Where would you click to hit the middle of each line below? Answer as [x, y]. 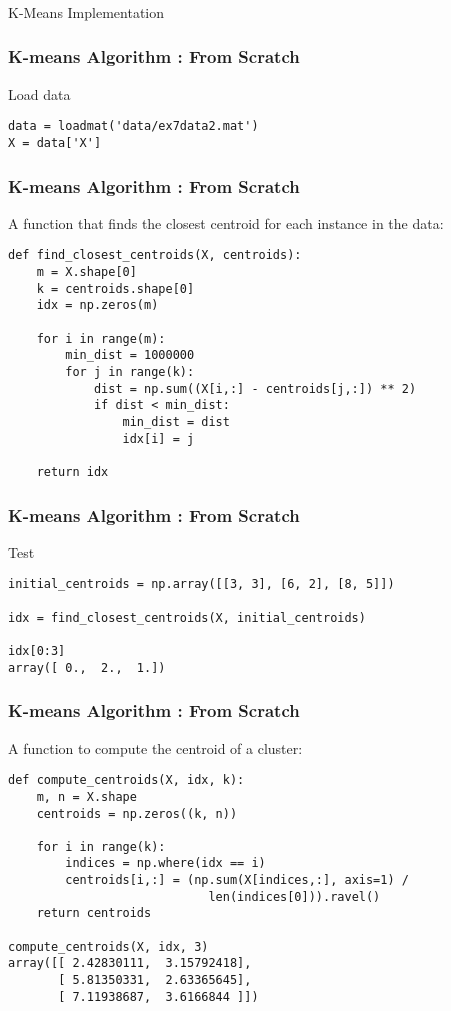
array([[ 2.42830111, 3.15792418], [130, 963]
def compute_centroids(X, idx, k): [126, 780]
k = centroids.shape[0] [115, 288]
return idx [72, 471]
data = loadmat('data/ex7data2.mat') [133, 126]
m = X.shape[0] [86, 272]
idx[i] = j [158, 438]
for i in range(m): [101, 338]
